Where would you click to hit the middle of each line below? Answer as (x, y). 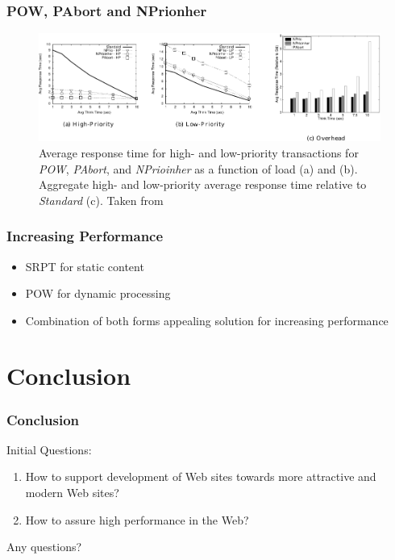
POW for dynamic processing (98, 293)
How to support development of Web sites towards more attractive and (201, 476)
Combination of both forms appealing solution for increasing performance (207, 320)
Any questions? (44, 547)
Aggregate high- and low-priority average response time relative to (203, 184)
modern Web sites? (72, 493)
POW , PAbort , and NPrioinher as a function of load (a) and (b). (198, 168)
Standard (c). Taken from (101, 200)
